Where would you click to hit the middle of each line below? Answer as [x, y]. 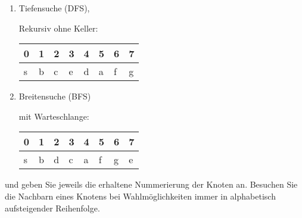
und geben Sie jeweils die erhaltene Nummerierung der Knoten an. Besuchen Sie [151, 184]
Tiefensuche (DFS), [54, 8]
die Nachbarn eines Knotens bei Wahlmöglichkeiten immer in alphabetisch [140, 196]
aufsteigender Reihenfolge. [52, 208]
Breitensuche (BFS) [55, 96]
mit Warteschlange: [54, 116]
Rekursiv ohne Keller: [58, 28]
